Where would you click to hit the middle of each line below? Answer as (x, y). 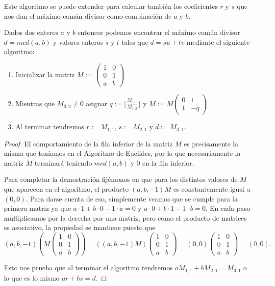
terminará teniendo (63, 162)
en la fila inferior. (168, 162)
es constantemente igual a (212, 188)
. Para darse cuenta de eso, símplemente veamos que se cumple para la (132, 198)
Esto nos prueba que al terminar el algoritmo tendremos (88, 268)
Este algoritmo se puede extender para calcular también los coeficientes (111, 6)
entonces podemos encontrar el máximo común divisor (159, 32)
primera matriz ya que (37, 208)
